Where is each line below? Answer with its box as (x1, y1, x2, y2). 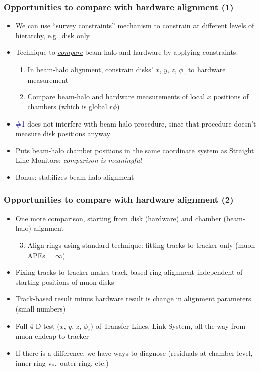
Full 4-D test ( (15, 320, 60, 331)
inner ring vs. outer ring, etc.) (15, 357, 109, 368)
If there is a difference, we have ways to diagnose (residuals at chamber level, (15, 347, 253, 358)
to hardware (188, 64, 226, 74)
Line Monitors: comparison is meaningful (15, 155, 142, 165)
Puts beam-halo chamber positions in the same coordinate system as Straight (15, 145, 254, 155)
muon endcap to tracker (15, 331, 89, 341)
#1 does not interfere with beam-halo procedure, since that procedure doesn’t (15, 118, 256, 129)
